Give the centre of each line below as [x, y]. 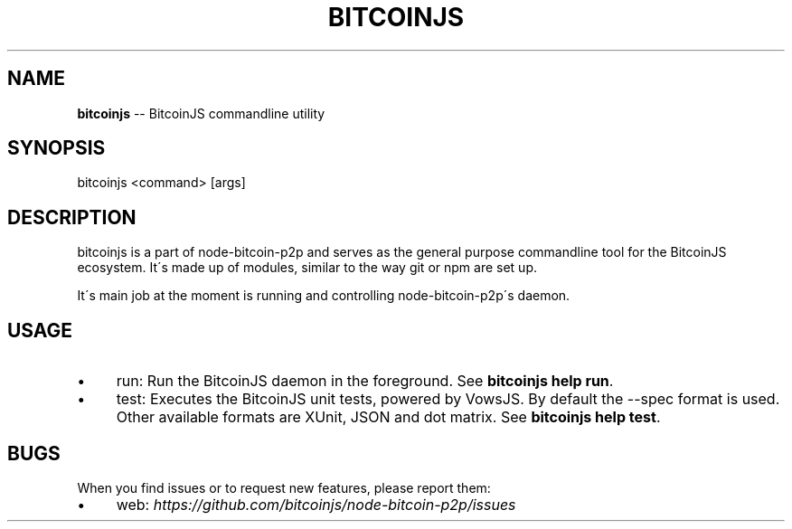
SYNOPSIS [57, 148]
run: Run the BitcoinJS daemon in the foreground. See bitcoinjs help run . [365, 381]
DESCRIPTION [72, 217]
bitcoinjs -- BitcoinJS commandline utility [201, 113]
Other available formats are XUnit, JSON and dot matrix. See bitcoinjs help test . [388, 417]
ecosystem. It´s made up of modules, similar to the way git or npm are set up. [307, 268]
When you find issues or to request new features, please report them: [284, 487]
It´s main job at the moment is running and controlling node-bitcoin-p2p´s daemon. [324, 296]
